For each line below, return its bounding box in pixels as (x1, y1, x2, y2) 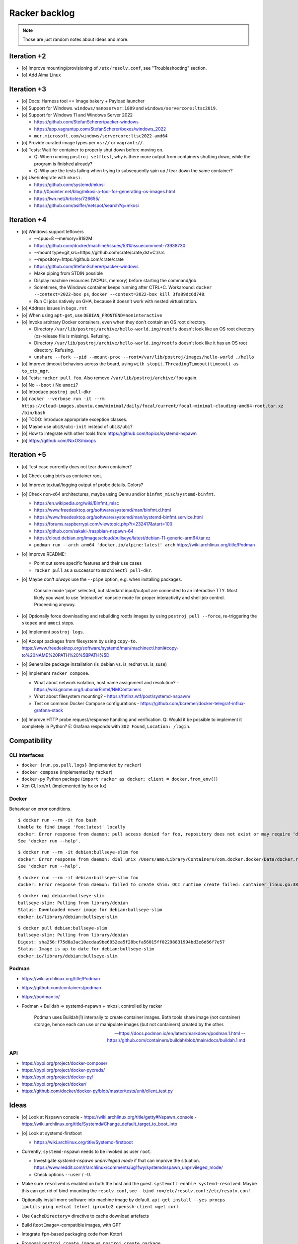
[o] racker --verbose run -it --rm (21, 396, 105, 402)
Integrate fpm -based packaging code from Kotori (21, 1231, 122, 1237)
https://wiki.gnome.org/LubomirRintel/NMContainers (34, 687, 142, 693)
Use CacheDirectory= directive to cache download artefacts (21, 1213, 149, 1219)
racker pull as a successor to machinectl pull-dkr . (34, 567, 152, 573)
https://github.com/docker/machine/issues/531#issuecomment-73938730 (34, 242, 186, 248)
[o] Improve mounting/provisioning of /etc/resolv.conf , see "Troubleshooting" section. (21, 65, 207, 71)
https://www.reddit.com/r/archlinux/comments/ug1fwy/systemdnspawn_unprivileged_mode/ (34, 1164, 223, 1170)
